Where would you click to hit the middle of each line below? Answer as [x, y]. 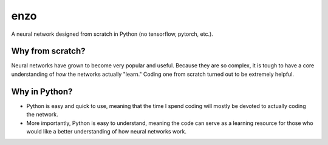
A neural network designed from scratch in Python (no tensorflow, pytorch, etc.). [112, 34]
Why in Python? [42, 91]
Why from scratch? [48, 51]
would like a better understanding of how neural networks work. [107, 131]
